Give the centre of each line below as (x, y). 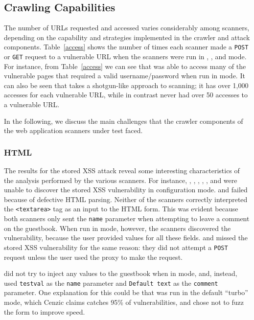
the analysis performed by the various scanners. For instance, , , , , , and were (121, 180)
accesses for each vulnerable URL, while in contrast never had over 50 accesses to (126, 95)
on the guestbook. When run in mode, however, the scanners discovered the (117, 228)
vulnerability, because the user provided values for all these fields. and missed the (126, 238)
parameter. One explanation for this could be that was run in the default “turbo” (126, 292)
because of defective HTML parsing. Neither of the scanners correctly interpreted (126, 199)
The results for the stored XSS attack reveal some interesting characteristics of (122, 171)
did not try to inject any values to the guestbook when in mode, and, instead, (121, 273)
